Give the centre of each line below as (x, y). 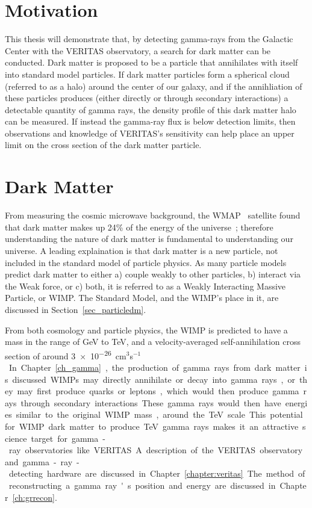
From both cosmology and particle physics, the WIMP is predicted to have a (146, 330)
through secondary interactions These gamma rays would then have (151, 402)
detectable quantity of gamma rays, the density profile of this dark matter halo (151, 109)
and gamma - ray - (42, 461)
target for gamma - (68, 438)
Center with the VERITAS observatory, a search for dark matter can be (138, 50)
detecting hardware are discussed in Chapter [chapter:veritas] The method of (157, 473)
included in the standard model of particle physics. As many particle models (146, 262)
